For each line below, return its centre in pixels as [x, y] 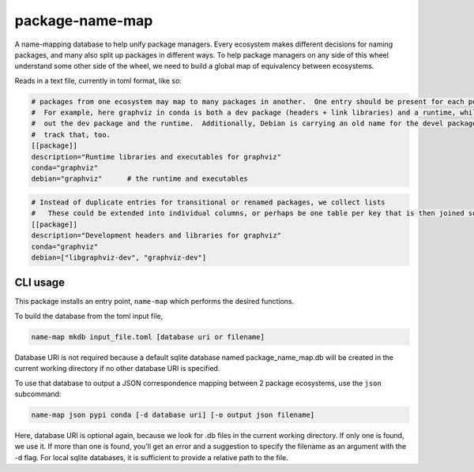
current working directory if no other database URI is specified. [117, 369]
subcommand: [38, 394]
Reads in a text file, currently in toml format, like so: [98, 81]
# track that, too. [71, 135]
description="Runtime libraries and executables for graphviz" [156, 157]
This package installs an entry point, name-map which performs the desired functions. [154, 302]
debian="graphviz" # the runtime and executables [139, 179]
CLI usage [40, 283]
